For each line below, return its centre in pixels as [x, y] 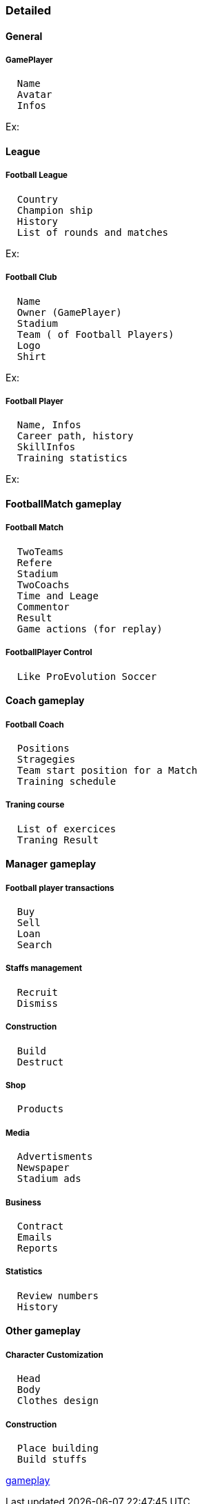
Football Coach [35, 724]
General [24, 36]
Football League [37, 176]
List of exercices [67, 829]
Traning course [35, 805]
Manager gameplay [51, 864]
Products [40, 1109]
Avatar [34, 95]
